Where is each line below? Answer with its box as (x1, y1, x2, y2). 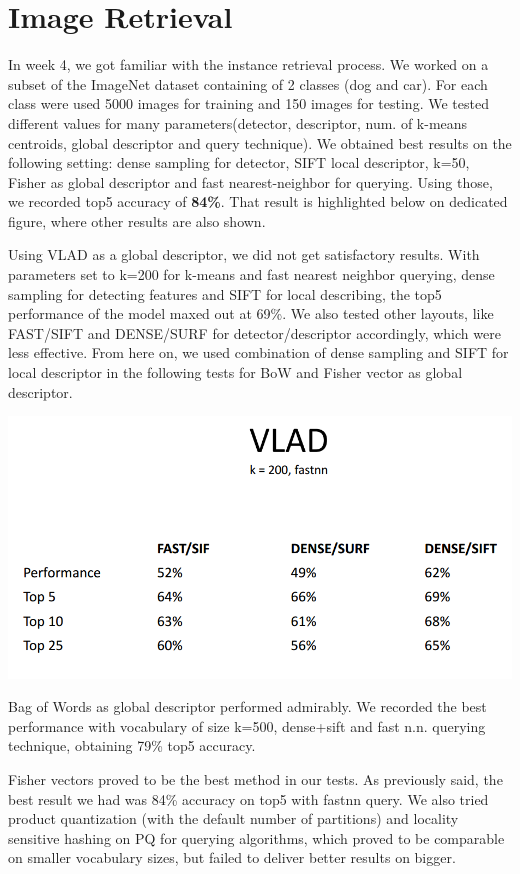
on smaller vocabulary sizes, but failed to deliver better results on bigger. (8, 847, 456, 868)
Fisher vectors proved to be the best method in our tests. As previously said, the (8, 768, 503, 789)
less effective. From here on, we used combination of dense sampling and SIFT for (8, 342, 509, 363)
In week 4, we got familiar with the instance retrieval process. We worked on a (8, 54, 489, 75)
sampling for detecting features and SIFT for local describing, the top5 (8, 283, 442, 304)
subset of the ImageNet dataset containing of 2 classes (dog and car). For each (8, 73, 488, 94)
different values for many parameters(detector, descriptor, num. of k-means (8, 112, 468, 133)
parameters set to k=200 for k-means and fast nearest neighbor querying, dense (8, 264, 495, 285)
